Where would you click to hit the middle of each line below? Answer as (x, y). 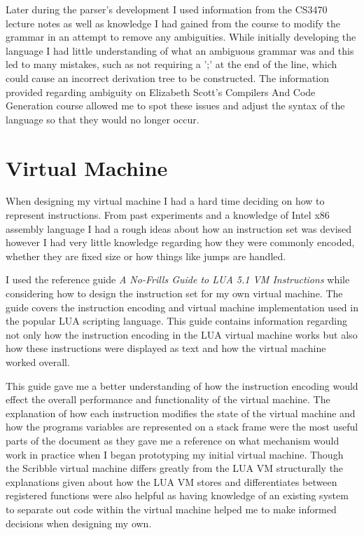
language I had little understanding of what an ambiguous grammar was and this (180, 50)
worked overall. (38, 362)
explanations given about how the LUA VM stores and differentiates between (171, 481)
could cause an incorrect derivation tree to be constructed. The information (167, 77)
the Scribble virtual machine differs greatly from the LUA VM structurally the (175, 468)
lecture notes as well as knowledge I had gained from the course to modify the (173, 23)
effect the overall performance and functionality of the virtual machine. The (168, 399)
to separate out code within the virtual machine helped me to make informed (171, 509)
